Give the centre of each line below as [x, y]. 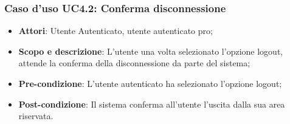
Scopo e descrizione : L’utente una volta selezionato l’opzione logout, [151, 51]
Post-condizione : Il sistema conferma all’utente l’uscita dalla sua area [152, 104]
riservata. [36, 116]
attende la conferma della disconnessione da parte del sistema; [134, 63]
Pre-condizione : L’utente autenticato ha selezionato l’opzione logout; [150, 83]
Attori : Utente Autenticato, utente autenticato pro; [116, 31]
